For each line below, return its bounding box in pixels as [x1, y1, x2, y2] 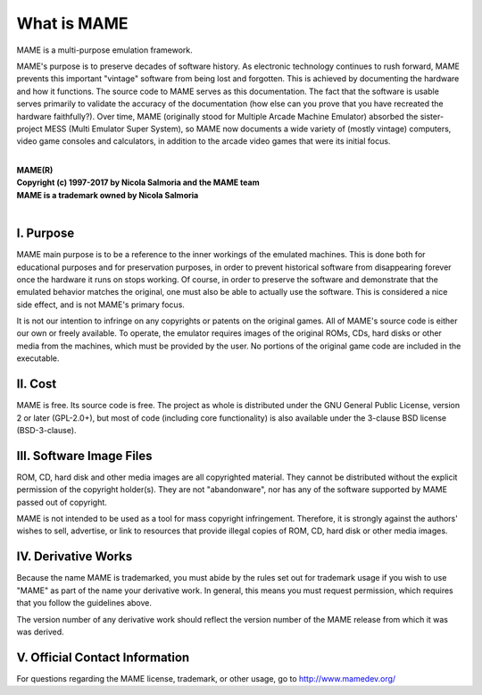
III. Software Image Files [16, 448, 153, 464]
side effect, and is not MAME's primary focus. [16, 299, 185, 310]
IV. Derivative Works [16, 549, 133, 565]
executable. [16, 353, 60, 364]
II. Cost [16, 376, 57, 392]
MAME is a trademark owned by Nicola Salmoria [16, 189, 199, 200]
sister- [420, 111, 445, 121]
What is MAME [16, 13, 129, 33]
